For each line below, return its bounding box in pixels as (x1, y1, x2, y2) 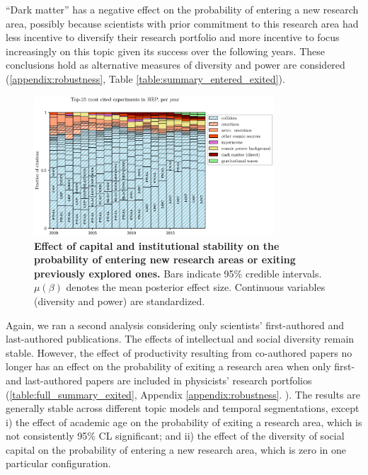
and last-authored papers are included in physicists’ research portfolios (6, 372, 312, 387)
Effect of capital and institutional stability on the (34, 238, 280, 253)
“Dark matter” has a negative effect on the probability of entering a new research (6, 2, 359, 16)
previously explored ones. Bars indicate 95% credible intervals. (34, 265, 322, 280)
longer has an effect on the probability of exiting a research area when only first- (6, 359, 355, 374)
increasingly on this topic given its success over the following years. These (6, 43, 326, 58)
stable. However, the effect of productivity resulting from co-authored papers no (6, 345, 352, 360)
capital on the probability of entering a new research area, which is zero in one (6, 442, 347, 457)
